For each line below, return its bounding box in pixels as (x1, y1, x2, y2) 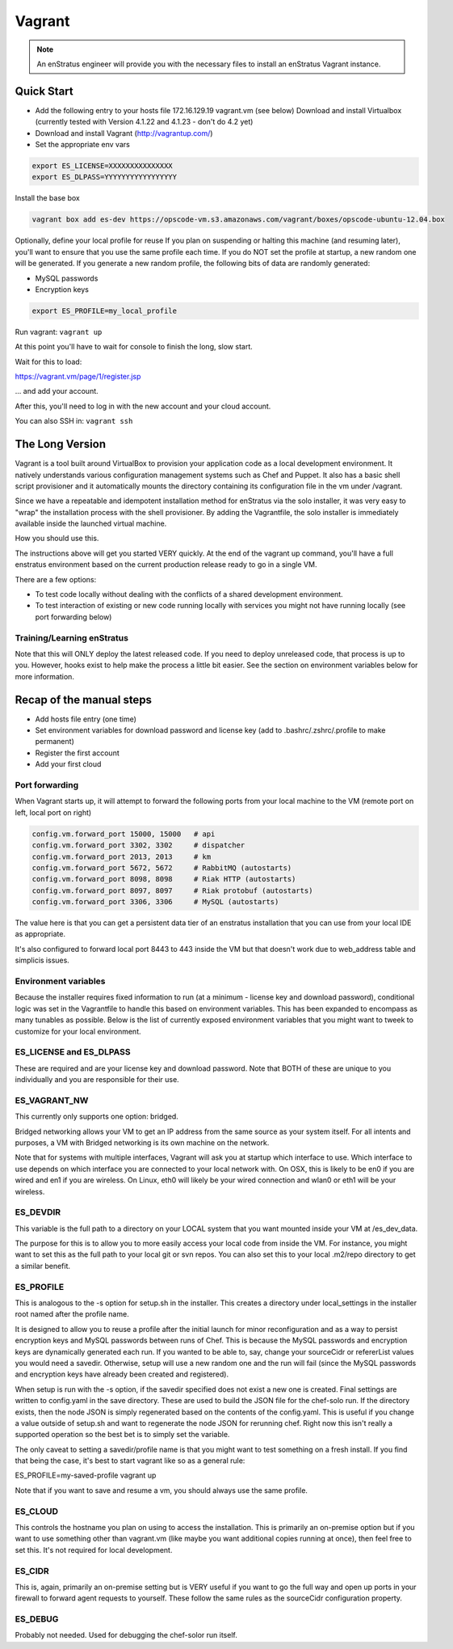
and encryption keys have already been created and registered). (15, 1369, 229, 1379)
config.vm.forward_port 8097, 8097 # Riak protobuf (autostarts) (31, 886, 313, 895)
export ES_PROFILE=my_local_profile (31, 306, 178, 315)
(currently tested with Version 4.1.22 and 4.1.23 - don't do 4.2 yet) (35, 117, 254, 127)
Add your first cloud (35, 759, 102, 769)
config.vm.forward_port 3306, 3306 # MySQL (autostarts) (31, 898, 279, 907)
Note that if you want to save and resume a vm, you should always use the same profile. (15, 1485, 308, 1495)
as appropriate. (15, 929, 66, 939)
